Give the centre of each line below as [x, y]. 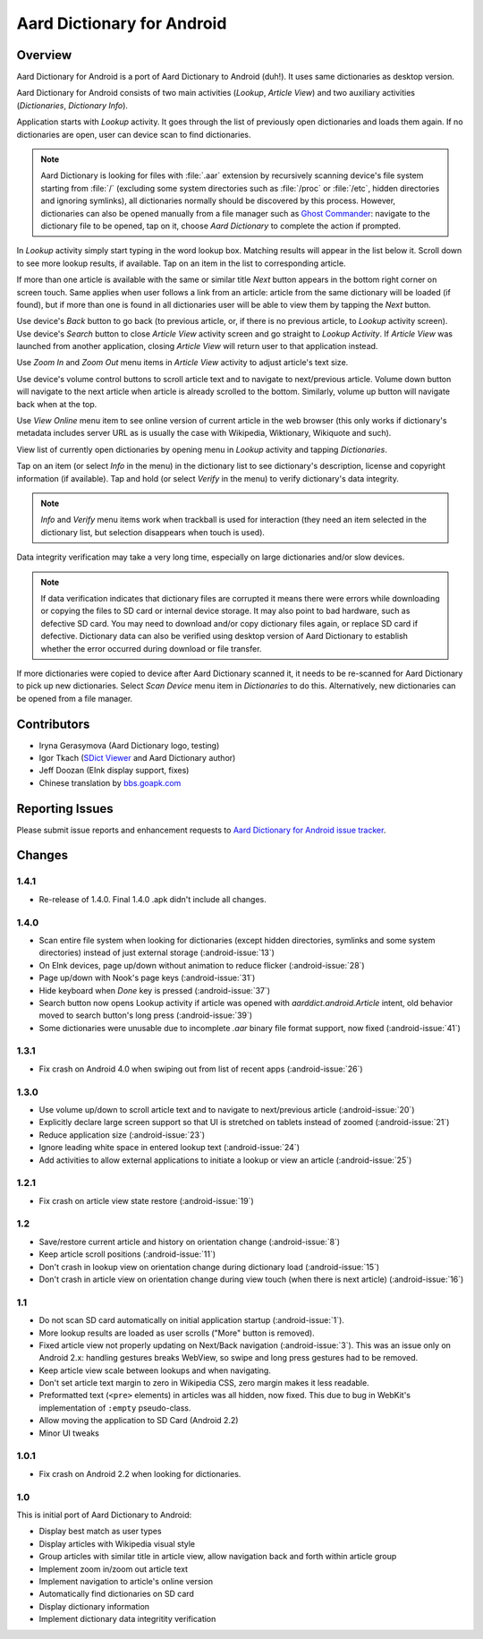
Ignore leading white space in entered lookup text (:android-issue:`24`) [169, 1148]
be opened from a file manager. [75, 698]
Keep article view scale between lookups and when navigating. [155, 1370]
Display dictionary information [94, 1606]
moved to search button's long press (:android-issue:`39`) [146, 1015]
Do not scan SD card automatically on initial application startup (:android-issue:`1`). [191, 1320]
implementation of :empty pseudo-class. [115, 1408]
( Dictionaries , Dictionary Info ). [72, 105]
